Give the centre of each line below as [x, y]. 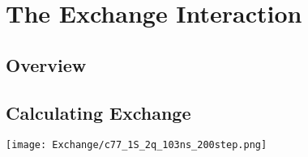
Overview [46, 64]
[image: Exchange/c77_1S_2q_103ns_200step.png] [137, 145]
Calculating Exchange [98, 112]
